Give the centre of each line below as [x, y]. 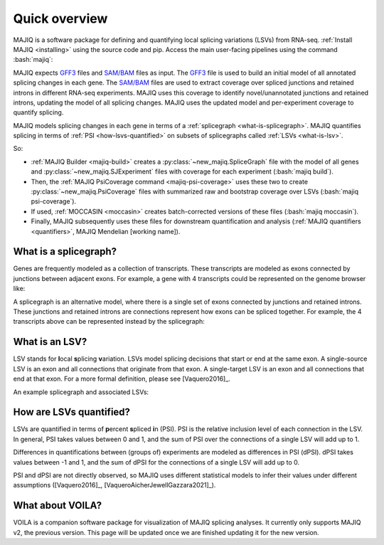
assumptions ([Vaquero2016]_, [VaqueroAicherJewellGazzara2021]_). [114, 485]
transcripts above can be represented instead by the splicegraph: [109, 322]
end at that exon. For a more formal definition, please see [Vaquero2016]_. [122, 379]
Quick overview [60, 18]
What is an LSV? [50, 342]
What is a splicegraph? [65, 252]
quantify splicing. [38, 112]
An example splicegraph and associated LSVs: [81, 392]
